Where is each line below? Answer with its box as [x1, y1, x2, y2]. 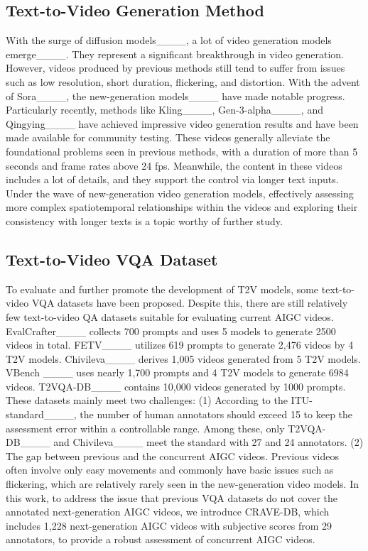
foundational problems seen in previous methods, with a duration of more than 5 [6, 143, 358, 158]
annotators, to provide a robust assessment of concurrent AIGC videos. [6, 532, 315, 547]
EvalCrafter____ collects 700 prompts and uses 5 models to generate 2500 [6, 323, 336, 338]
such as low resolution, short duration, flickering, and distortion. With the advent [6, 74, 360, 89]
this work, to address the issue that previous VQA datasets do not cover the [6, 490, 338, 505]
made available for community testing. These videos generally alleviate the [6, 130, 330, 145]
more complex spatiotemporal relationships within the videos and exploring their [6, 200, 358, 214]
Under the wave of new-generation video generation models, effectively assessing [6, 185, 354, 200]
